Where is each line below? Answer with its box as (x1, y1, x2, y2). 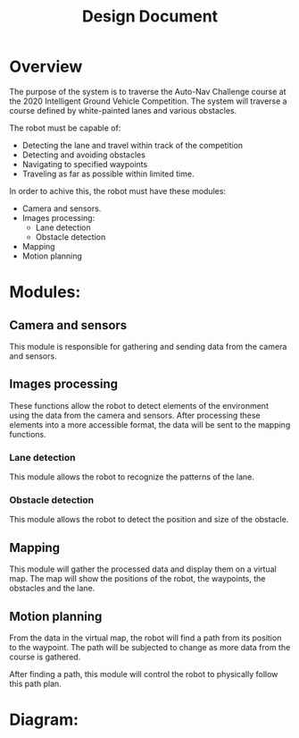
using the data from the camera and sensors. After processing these (9, 410, 261, 420)
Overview (9, 56, 83, 77)
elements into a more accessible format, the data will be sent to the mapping (9, 419, 291, 430)
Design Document (81, 6, 219, 27)
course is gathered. (9, 651, 81, 662)
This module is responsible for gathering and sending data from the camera (9, 341, 287, 352)
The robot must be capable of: (9, 123, 121, 133)
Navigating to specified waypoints (21, 158, 148, 169)
